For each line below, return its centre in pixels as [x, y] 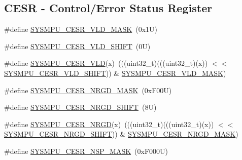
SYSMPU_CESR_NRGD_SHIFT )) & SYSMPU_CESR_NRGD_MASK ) [121, 134]
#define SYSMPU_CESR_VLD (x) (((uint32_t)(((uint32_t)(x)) [106, 63]
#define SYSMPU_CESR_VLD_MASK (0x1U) [81, 29]
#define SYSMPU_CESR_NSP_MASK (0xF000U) [86, 151]
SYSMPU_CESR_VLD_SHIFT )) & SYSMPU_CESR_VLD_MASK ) [115, 73]
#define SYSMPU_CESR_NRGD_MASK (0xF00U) [88, 90]
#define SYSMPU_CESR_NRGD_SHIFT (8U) [80, 107]
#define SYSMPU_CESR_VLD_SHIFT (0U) [77, 46]
